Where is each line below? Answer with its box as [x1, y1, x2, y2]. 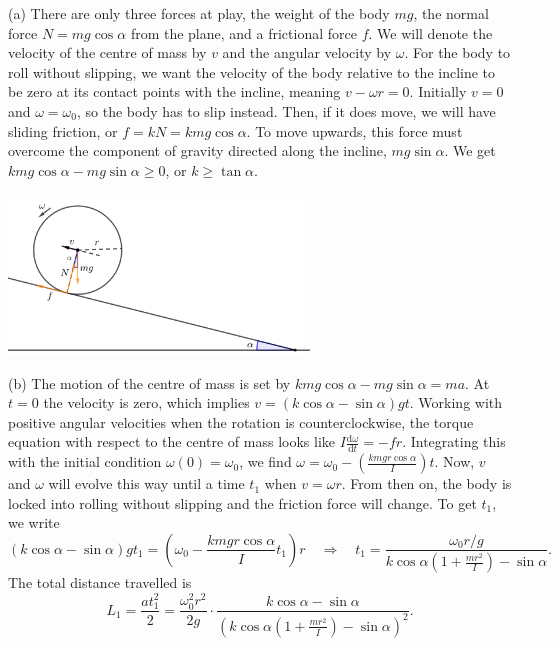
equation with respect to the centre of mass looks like [8, 431, 336, 452]
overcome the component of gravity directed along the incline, [8, 140, 387, 161]
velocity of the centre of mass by [8, 42, 207, 63]
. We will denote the [368, 22, 493, 43]
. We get [444, 140, 496, 161]
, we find [239, 451, 292, 472]
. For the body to [404, 42, 511, 63]
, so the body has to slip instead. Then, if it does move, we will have [77, 100, 496, 121]
